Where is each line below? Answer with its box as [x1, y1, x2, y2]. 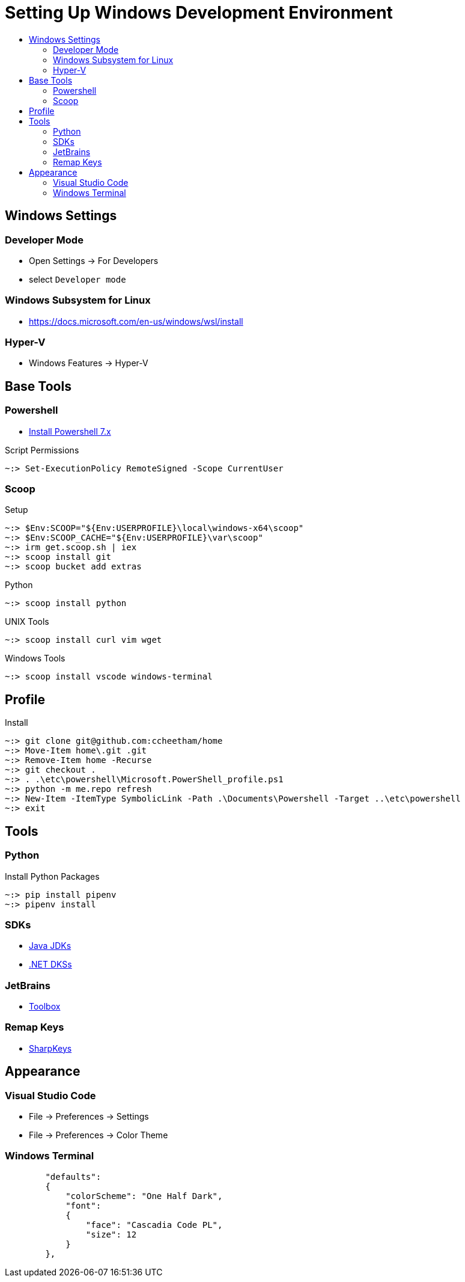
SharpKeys [29, 1043, 72, 1054]
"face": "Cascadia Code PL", [85, 1219, 223, 1230]
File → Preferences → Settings [29, 1111, 149, 1121]
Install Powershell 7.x [29, 426, 111, 437]
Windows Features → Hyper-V [29, 358, 148, 369]
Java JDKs [29, 940, 71, 951]
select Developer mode [29, 274, 126, 284]
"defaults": [45, 1171, 102, 1182]
